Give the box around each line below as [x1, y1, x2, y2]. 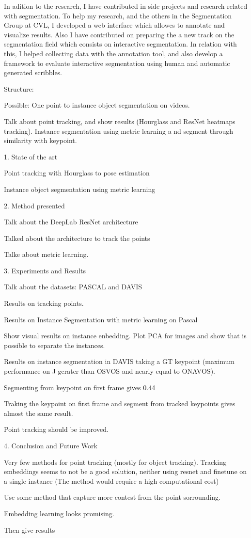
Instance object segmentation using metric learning [4, 184, 156, 194]
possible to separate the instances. [4, 340, 105, 350]
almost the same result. [4, 408, 73, 418]
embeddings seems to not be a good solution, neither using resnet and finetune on [4, 466, 247, 476]
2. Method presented [4, 200, 65, 210]
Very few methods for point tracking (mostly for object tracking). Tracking [4, 457, 226, 467]
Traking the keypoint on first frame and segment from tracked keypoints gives [4, 398, 235, 409]
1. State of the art [4, 151, 58, 161]
